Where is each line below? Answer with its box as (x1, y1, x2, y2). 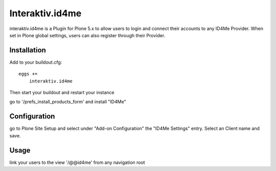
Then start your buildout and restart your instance (9, 90, 114, 96)
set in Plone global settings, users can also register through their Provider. (9, 32, 166, 38)
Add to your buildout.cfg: (9, 59, 62, 65)
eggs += (18, 71, 38, 77)
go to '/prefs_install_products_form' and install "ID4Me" (9, 99, 126, 105)
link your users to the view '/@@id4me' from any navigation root (9, 159, 145, 165)
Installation (9, 46, 46, 54)
